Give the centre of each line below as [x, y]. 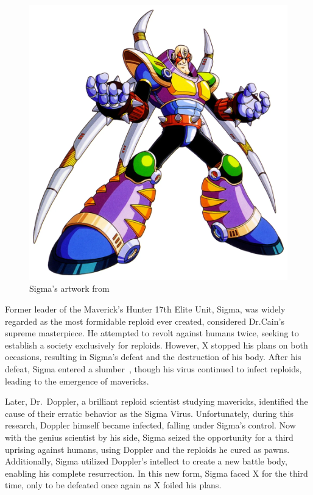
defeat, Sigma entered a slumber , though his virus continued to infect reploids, [153, 369]
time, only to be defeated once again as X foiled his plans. [113, 485]
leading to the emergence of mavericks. [77, 381]
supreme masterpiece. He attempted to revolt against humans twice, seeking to [152, 333]
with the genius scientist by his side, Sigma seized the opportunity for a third [149, 437]
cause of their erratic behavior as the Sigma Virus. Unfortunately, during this [149, 413]
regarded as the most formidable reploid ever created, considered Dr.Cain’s [145, 321]
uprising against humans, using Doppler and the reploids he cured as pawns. [147, 449]
